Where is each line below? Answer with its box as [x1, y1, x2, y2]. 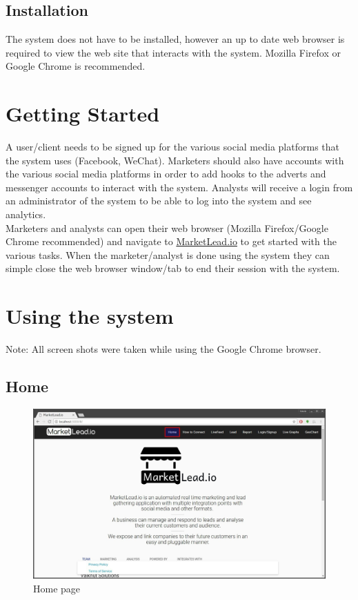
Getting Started [6, 99, 160, 128]
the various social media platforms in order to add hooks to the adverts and [6, 166, 326, 181]
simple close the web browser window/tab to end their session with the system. [6, 261, 340, 275]
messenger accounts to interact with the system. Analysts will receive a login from [6, 180, 353, 194]
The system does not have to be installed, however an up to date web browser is [6, 32, 345, 46]
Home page [33, 581, 81, 595]
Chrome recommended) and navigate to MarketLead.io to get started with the [6, 234, 337, 249]
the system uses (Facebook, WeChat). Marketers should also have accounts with [6, 153, 344, 167]
